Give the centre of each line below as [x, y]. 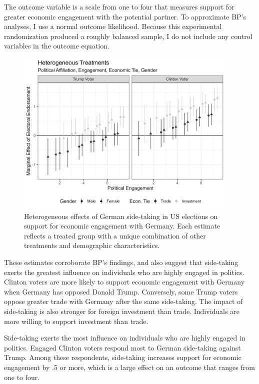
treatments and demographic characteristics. [92, 245]
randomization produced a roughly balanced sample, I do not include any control [128, 36]
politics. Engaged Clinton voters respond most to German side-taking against [122, 347]
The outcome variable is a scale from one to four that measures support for [119, 6]
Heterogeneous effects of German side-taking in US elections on [121, 216]
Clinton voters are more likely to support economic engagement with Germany [124, 282]
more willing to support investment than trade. [76, 321]
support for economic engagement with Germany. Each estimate [122, 226]
